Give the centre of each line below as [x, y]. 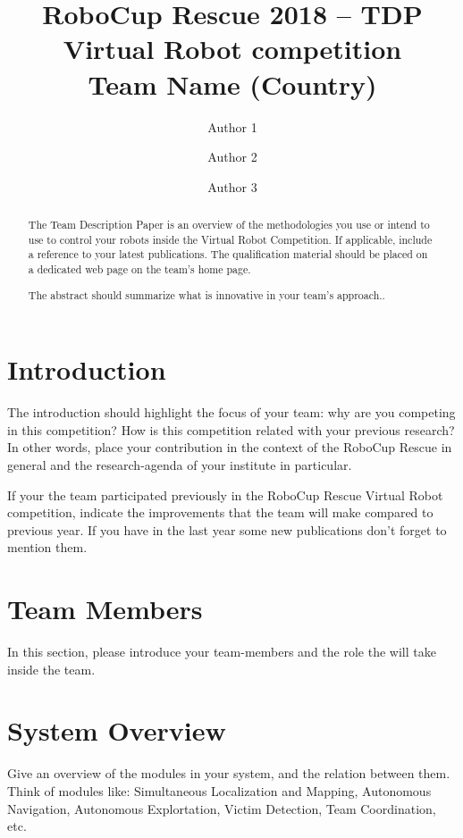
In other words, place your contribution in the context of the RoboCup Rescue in [230, 447]
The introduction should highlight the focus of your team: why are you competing [231, 412]
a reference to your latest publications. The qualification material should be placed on [228, 254]
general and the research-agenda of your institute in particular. [180, 464]
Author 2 [232, 157]
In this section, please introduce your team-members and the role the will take [222, 652]
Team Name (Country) [232, 84]
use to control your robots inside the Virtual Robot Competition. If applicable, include [230, 239]
